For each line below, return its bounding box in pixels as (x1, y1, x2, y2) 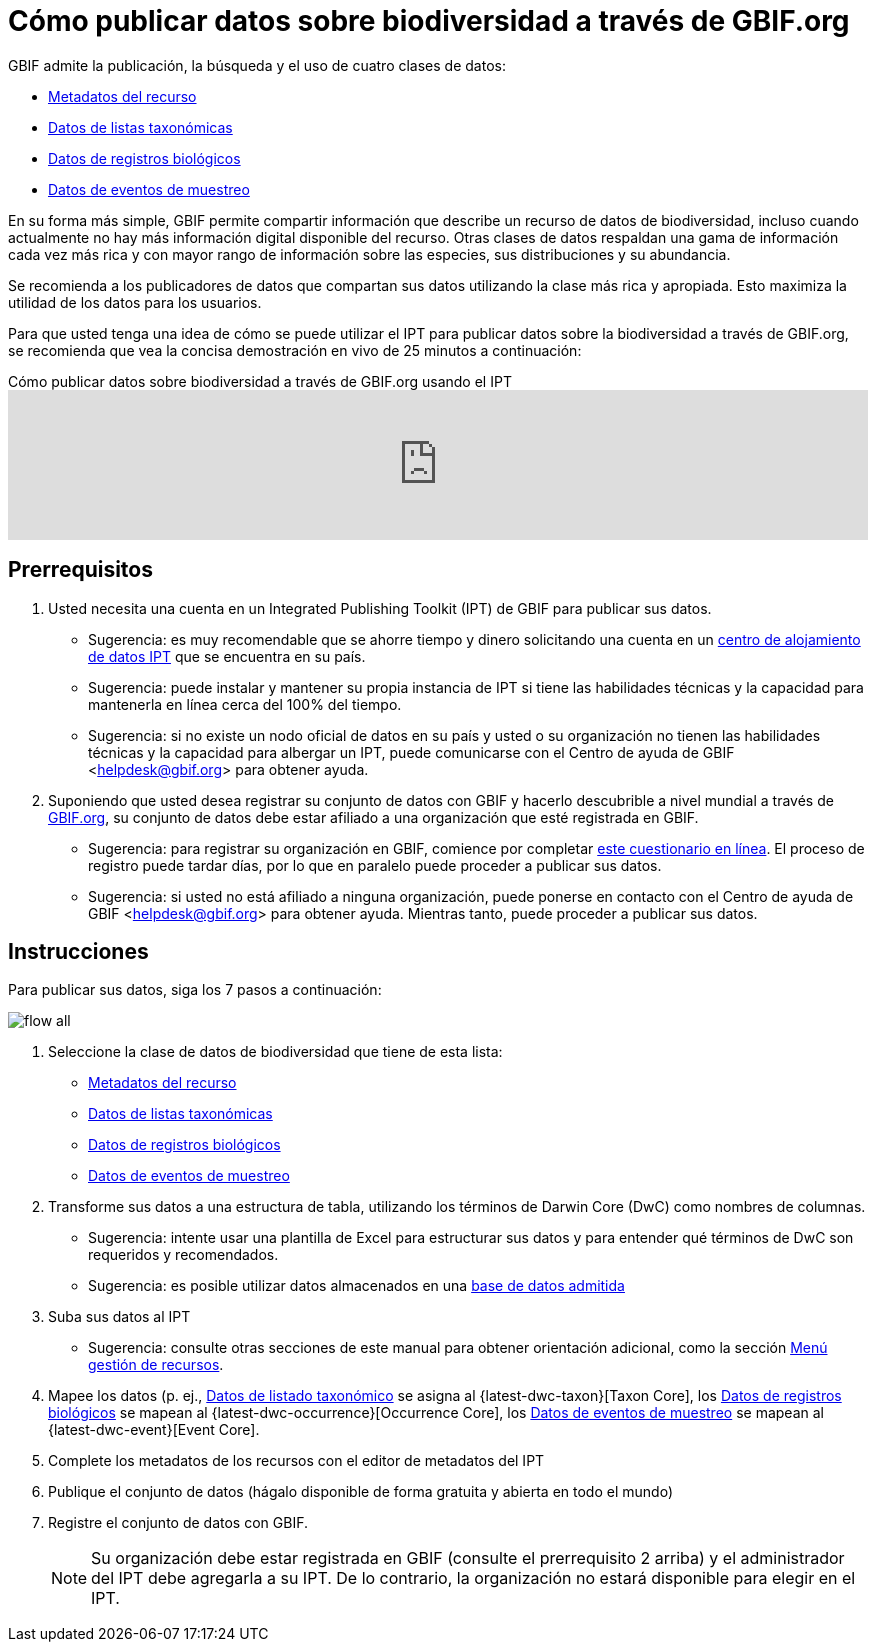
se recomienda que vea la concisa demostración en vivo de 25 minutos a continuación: (8, 341, 582, 359)
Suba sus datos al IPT (48, 1308, 191, 1326)
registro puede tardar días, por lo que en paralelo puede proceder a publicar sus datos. (88, 856, 662, 874)
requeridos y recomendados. (88, 1246, 279, 1264)
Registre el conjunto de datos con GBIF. (48, 1514, 308, 1532)
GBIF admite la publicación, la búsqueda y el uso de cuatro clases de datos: (8, 56, 506, 74)
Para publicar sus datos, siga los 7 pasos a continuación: (8, 981, 382, 999)
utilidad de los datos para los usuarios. (8, 293, 262, 311)
